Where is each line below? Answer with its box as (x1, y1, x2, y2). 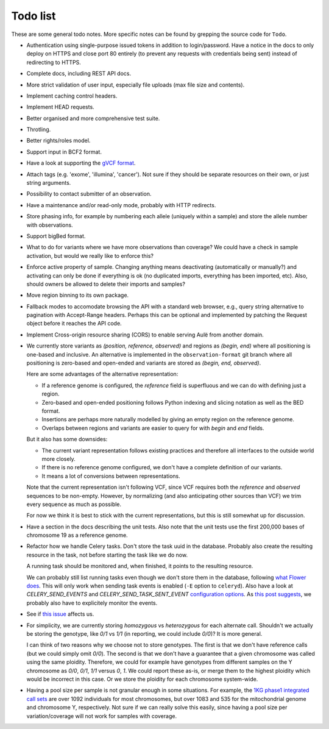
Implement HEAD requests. (26, 104, 94, 111)
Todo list (11, 9, 56, 23)
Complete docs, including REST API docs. (26, 70, 131, 77)
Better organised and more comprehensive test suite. (26, 115, 160, 122)
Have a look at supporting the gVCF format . (26, 159, 136, 167)
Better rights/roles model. (26, 137, 91, 144)
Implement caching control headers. (26, 92, 118, 99)
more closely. (41, 455, 76, 463)
